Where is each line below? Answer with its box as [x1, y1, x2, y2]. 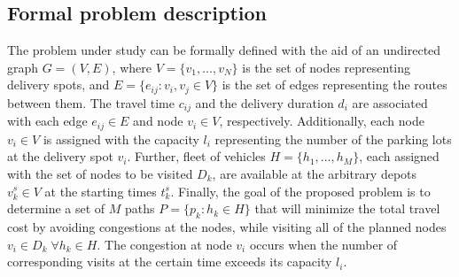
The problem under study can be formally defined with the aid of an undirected [7, 41, 441, 59]
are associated [352, 93, 428, 112]
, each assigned [359, 147, 440, 165]
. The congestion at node [97, 235, 232, 253]
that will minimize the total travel [254, 199, 440, 218]
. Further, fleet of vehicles [127, 147, 266, 165]
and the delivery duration [195, 93, 334, 112]
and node [133, 112, 183, 130]
